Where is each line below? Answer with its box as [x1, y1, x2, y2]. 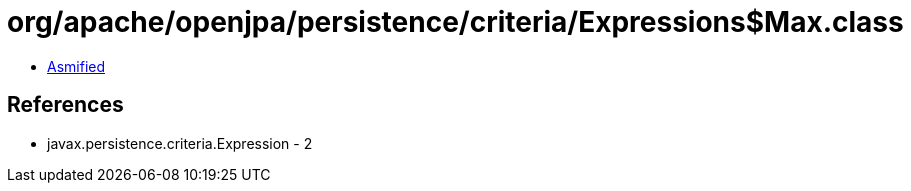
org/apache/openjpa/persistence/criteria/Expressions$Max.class [7, 5, 904, 39]
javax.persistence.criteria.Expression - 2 [47, 134, 313, 152]
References [7, 92, 124, 118]
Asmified [47, 57, 106, 75]
